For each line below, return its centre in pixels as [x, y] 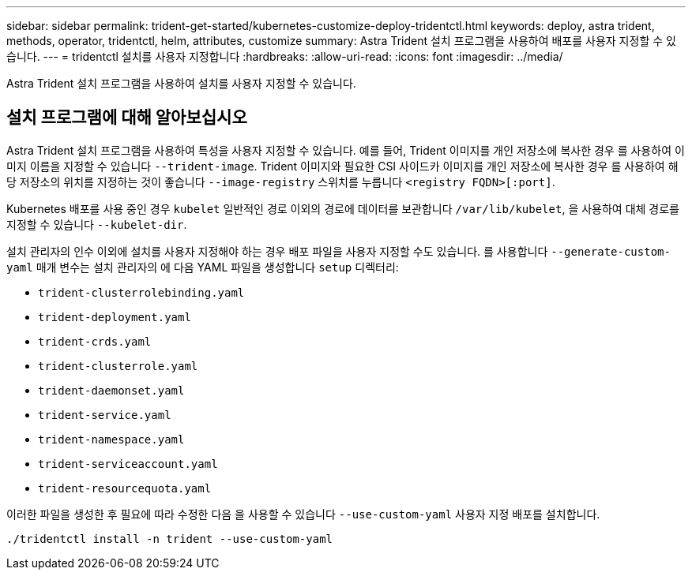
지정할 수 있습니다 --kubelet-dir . [97, 224]
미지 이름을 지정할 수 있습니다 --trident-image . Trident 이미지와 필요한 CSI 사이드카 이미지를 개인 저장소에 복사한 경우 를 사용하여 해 [342, 166]
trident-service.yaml [105, 415]
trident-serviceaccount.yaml [128, 464]
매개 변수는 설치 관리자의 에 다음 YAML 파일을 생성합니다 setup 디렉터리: [217, 267]
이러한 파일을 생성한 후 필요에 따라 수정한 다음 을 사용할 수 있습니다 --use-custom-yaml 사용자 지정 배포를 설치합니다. [303, 514]
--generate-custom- [611, 251]
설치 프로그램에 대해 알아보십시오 [127, 118]
